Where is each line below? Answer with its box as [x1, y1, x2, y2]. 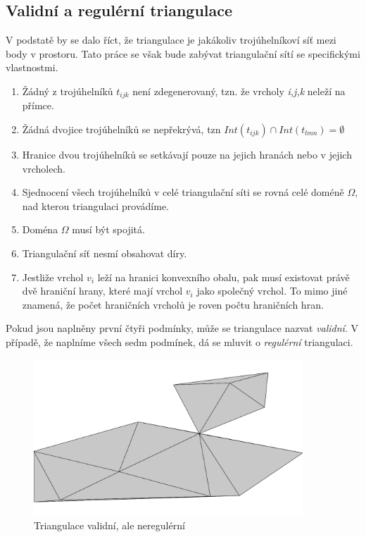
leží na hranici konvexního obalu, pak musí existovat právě [97, 269, 350, 284]
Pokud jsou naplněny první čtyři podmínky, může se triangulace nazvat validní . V [6, 321, 358, 335]
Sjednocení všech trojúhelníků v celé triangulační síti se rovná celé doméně [22, 185, 344, 199]
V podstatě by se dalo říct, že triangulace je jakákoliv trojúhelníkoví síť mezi [6, 32, 336, 47]
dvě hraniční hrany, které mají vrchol [22, 283, 183, 298]
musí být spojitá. [72, 222, 145, 237]
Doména [22, 222, 58, 237]
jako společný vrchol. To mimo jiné [196, 283, 348, 298]
